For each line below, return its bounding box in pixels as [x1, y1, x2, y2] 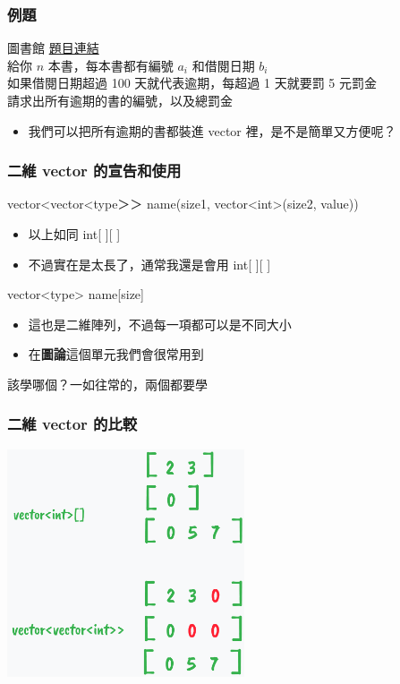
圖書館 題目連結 [7, 38, 99, 57]
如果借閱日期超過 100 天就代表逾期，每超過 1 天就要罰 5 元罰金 [7, 73, 377, 92]
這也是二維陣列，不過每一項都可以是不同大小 [28, 314, 292, 333]
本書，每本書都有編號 [47, 56, 174, 74]
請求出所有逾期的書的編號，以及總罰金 [7, 91, 233, 109]
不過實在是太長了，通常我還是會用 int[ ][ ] [28, 254, 271, 273]
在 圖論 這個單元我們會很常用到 [28, 345, 204, 363]
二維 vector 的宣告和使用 [7, 159, 182, 182]
